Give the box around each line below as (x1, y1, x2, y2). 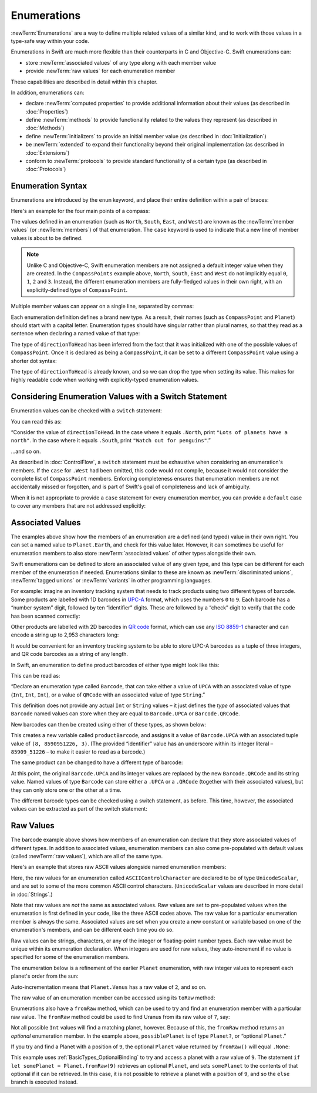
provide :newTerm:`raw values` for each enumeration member (25, 68, 176, 75)
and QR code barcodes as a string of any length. (11, 651, 129, 658)
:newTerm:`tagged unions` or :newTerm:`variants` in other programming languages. (11, 577, 213, 584)
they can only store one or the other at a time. (11, 786, 122, 794)
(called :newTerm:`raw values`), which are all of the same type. (11, 853, 163, 860)
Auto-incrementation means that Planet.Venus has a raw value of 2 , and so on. (11, 983, 207, 991)
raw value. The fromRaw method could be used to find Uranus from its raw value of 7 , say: (11, 1013, 230, 1020)
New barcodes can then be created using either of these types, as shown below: (11, 721, 207, 728)
